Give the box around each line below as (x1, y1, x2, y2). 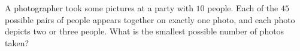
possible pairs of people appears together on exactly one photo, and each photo (5, 13, 295, 26)
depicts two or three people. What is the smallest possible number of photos (5, 25, 284, 37)
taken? (5, 36, 29, 49)
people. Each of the (207, 2, 278, 14)
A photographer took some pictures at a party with (5, 2, 193, 14)
